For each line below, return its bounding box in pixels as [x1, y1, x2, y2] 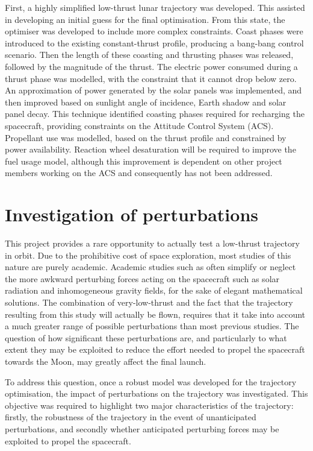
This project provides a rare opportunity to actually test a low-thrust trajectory [5, 237, 300, 250]
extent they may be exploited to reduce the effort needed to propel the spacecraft [5, 343, 305, 356]
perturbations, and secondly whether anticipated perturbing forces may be [5, 422, 279, 435]
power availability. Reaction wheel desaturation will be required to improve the [5, 143, 296, 156]
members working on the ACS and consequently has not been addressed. [5, 166, 273, 179]
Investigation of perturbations [5, 202, 258, 227]
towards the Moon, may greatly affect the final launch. [5, 355, 206, 367]
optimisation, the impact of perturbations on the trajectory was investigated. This [5, 387, 308, 400]
